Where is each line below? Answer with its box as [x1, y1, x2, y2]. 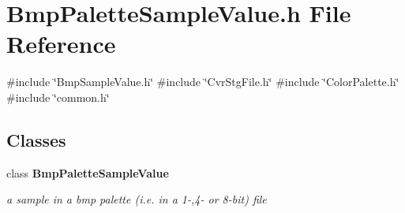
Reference [6, 28, 116, 60]
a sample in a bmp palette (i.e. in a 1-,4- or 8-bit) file [6, 191, 267, 207]
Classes [6, 127, 66, 151]
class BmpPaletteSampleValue [6, 164, 169, 181]
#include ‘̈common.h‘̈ [6, 88, 110, 105]
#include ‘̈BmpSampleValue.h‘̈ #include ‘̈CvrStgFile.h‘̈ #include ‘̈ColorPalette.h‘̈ [6, 73, 399, 90]
